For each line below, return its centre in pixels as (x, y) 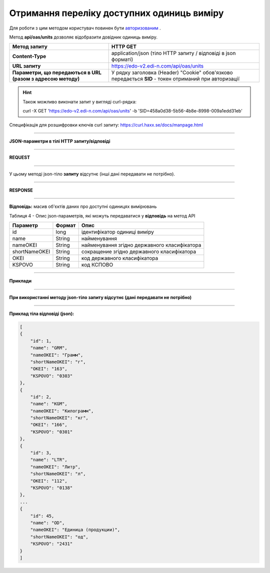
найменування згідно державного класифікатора (141, 245)
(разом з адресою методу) (46, 79)
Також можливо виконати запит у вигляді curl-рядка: (80, 101)
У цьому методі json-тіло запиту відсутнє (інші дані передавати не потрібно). (92, 174)
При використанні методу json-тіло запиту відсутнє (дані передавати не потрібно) (100, 297)
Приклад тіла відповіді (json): (42, 314)
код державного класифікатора (120, 258)
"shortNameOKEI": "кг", (59, 418)
